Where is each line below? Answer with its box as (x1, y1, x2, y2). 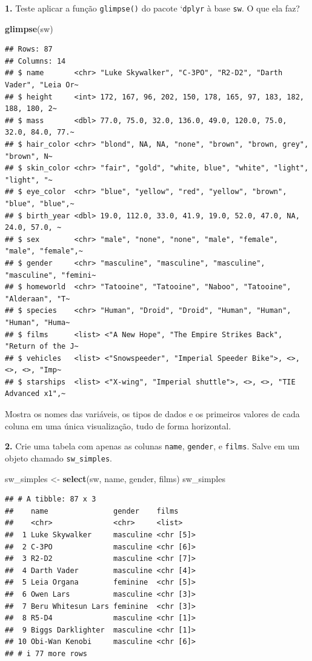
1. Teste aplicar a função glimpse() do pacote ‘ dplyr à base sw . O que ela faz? (5, 2, 300, 14)
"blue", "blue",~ (5, 199, 75, 208)
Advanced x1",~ (5, 389, 66, 398)
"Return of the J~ (5, 342, 79, 351)
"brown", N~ (5, 152, 53, 161)
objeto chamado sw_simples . (5, 451, 112, 464)
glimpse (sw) (5, 22, 53, 35)
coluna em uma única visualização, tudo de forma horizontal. (5, 419, 231, 432)
